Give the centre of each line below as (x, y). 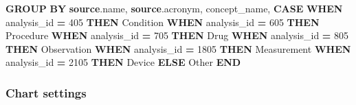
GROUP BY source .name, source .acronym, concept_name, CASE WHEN (174, 8)
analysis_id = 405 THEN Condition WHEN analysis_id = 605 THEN (163, 22)
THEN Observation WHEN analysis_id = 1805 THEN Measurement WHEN (178, 48)
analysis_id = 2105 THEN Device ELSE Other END (123, 62)
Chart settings (46, 92)
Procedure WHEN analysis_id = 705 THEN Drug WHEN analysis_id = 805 (177, 35)
